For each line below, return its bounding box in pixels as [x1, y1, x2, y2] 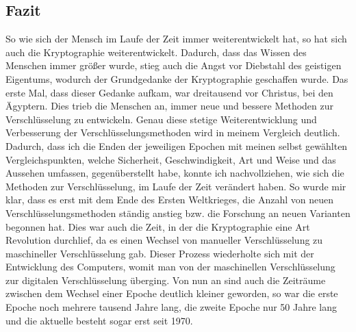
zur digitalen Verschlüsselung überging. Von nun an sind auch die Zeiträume [5, 272, 326, 287]
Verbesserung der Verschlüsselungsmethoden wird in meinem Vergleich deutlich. [5, 125, 340, 140]
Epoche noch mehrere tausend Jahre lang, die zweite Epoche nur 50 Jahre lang [5, 300, 338, 314]
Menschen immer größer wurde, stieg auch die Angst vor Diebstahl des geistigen [5, 58, 342, 73]
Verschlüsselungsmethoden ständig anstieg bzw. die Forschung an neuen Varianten [5, 205, 351, 220]
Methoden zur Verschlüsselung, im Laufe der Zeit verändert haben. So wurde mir [5, 179, 346, 193]
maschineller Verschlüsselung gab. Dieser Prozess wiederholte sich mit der [5, 246, 314, 260]
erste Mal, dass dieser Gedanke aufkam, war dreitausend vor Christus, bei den [5, 85, 333, 99]
